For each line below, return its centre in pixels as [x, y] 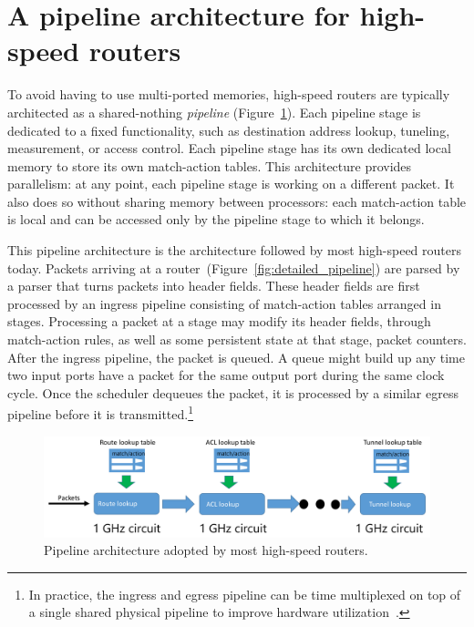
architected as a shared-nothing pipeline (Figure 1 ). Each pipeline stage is [214, 112]
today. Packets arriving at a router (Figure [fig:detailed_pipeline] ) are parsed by [234, 267]
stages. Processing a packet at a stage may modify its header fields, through [219, 321]
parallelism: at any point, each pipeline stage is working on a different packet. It [231, 184]
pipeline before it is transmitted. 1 [101, 413]
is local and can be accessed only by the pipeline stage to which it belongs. [216, 219]
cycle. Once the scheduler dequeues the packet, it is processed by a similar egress [233, 392]
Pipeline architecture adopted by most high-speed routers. [206, 550]
